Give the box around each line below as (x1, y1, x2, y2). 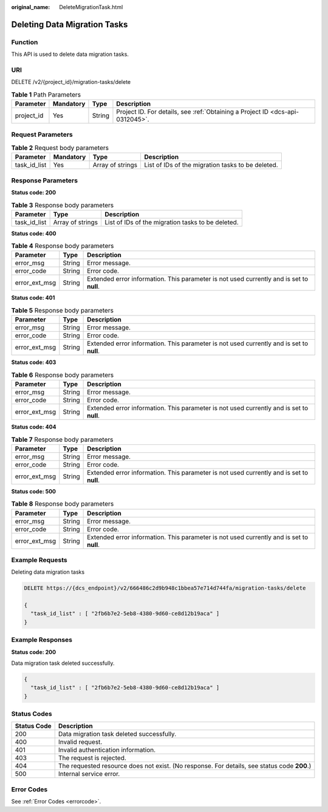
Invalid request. (58, 738, 103, 746)
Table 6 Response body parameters (11, 371, 114, 379)
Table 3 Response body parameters (11, 201, 114, 209)
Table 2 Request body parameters (11, 143, 109, 152)
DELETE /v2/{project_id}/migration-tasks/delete (11, 78, 131, 86)
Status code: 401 (11, 294, 55, 301)
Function (11, 38, 38, 46)
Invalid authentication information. (58, 746, 156, 754)
